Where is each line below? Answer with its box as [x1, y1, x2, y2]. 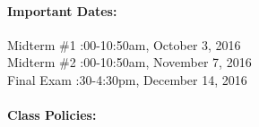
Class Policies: [7, 106, 97, 124]
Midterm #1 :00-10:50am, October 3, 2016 [7, 35, 241, 54]
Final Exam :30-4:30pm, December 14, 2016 [7, 70, 247, 89]
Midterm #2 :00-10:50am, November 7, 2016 [7, 53, 252, 72]
